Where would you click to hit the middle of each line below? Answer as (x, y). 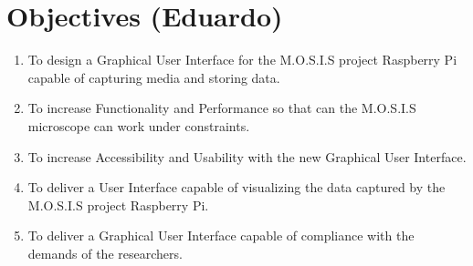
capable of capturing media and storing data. (154, 77)
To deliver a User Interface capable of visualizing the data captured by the (236, 187)
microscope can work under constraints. (139, 125)
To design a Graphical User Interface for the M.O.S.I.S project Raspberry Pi (242, 60)
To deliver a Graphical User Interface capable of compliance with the (221, 235)
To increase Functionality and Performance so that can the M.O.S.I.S (222, 108)
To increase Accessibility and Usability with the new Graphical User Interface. (247, 156)
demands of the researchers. (105, 253)
